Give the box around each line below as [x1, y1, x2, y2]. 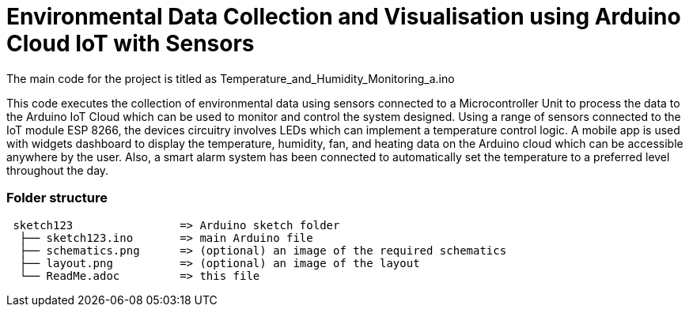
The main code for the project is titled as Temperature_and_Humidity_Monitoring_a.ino [6, 71, 455, 85]
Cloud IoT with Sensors [6, 30, 255, 57]
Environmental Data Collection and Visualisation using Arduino [6, 3, 681, 30]
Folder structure [6, 190, 108, 206]
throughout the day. [6, 163, 109, 177]
